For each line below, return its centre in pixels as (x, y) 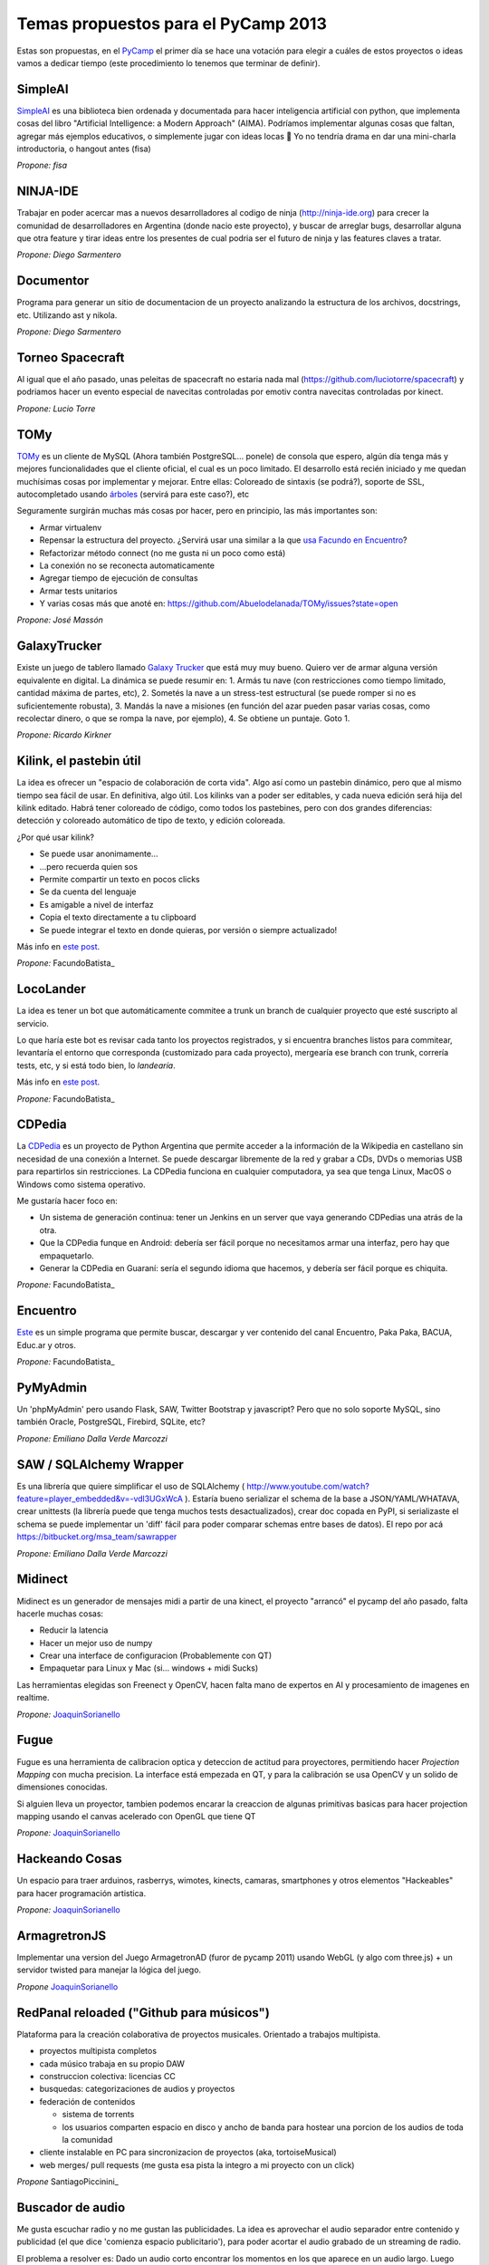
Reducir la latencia (74, 1630)
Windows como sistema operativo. (81, 1184)
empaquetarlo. (67, 1256)
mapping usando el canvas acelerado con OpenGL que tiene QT (136, 1817)
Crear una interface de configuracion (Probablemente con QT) (156, 1656)
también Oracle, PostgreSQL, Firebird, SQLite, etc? (111, 1422)
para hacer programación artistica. (81, 1893)
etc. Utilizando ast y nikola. (67, 315)
